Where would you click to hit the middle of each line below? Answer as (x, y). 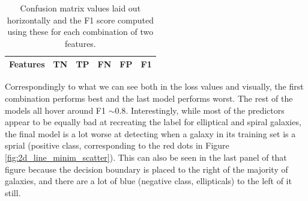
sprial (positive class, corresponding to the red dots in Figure (117, 145)
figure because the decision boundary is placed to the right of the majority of (146, 169)
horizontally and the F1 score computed (80, 20)
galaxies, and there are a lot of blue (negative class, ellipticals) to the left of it (148, 181)
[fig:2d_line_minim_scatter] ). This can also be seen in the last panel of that (146, 157)
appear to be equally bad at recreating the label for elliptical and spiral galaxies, (153, 122)
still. (13, 192)
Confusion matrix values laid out (80, 8)
